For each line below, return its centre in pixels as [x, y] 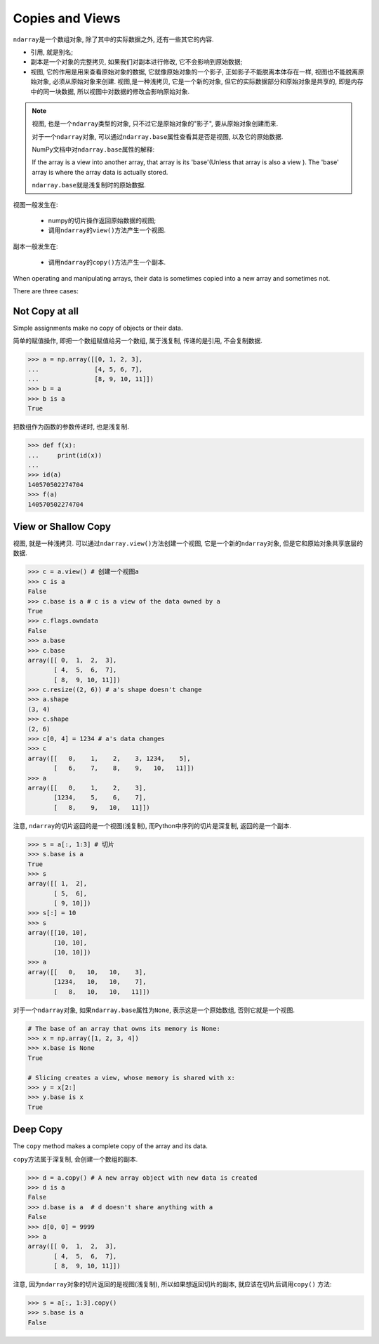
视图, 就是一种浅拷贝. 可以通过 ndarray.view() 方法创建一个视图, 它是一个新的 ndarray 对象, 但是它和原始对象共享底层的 [188, 543]
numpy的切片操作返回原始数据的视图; [102, 220]
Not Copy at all [46, 311]
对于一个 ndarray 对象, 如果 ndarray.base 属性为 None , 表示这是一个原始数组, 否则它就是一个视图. [154, 1010]
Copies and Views [67, 18]
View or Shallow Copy [62, 526]
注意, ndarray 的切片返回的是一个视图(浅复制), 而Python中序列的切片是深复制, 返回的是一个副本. [152, 825]
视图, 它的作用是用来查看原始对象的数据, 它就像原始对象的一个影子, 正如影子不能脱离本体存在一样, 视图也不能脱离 [194, 72]
